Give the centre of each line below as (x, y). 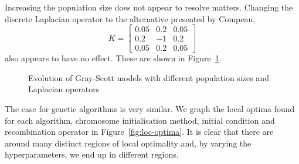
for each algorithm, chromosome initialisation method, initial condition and (140, 120)
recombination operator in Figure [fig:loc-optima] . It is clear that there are (139, 132)
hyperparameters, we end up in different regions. (92, 154)
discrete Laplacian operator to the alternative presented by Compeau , (130, 18)
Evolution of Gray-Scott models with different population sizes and (149, 77)
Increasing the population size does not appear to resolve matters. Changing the (149, 7)
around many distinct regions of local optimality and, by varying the (128, 143)
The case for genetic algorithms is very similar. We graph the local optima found (150, 109)
